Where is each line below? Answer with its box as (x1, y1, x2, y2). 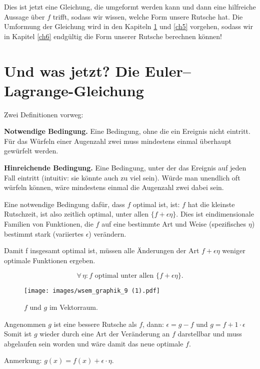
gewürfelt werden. (4, 145, 58, 156)
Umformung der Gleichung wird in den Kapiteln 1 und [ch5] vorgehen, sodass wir (4, 21, 253, 32)
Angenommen (4, 318, 46, 329)
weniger (222, 245, 245, 256)
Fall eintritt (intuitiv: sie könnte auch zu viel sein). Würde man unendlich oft (4, 172, 240, 182)
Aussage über (4, 11, 45, 22)
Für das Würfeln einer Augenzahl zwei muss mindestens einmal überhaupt (4, 135, 232, 146)
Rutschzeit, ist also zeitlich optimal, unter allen (4, 209, 149, 219)
